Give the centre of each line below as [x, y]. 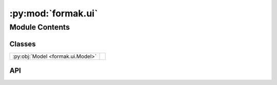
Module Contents [40, 27]
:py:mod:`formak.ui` [54, 13]
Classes [23, 44]
